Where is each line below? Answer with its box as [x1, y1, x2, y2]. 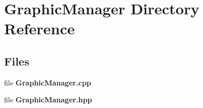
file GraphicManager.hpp [4, 94, 92, 105]
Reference [4, 18, 75, 39]
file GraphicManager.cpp [4, 77, 91, 88]
